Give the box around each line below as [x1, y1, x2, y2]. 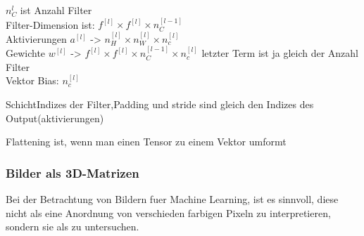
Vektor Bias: [6, 73, 59, 88]
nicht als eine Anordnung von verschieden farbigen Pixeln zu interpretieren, [6, 205, 331, 220]
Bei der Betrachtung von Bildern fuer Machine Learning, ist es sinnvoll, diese [6, 192, 339, 206]
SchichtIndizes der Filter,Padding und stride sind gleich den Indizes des [6, 97, 314, 111]
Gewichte [6, 46, 46, 60]
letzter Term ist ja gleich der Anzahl [201, 46, 358, 60]
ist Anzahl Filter [20, 3, 92, 17]
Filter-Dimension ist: [6, 17, 95, 32]
